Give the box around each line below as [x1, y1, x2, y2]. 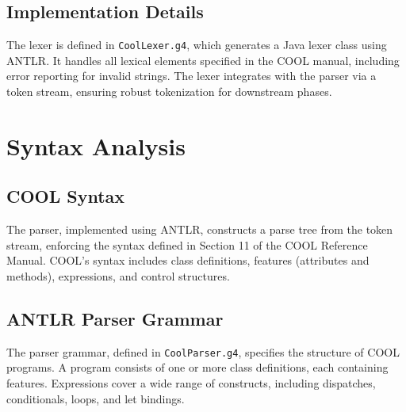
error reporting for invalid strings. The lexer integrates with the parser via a [6, 67, 377, 84]
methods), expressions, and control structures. [6, 268, 230, 284]
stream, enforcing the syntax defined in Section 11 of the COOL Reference [6, 236, 368, 253]
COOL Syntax [6, 184, 125, 208]
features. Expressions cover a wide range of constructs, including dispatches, [6, 375, 376, 391]
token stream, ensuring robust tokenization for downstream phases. [6, 83, 332, 100]
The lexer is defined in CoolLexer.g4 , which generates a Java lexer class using [6, 36, 387, 53]
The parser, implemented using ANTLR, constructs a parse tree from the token [6, 221, 393, 238]
